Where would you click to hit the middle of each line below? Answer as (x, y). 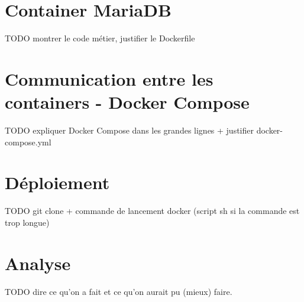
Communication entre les (109, 78)
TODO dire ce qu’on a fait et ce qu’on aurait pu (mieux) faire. (119, 291)
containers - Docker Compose (127, 102)
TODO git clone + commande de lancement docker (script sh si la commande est (152, 211)
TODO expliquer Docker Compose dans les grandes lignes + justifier (129, 130)
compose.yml (28, 142)
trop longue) (27, 222)
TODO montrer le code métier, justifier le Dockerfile (100, 38)
